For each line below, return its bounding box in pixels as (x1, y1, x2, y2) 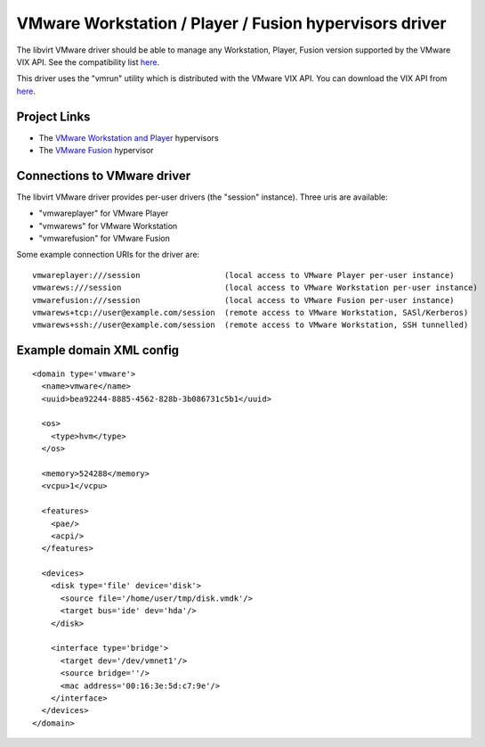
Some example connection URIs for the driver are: (16, 250, 200, 260)
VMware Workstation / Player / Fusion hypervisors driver (16, 13, 447, 33)
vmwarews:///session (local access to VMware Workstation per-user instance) (32, 283, 478, 293)
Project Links (16, 109, 91, 124)
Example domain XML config (16, 343, 180, 358)
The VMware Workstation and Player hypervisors (38, 132, 219, 143)
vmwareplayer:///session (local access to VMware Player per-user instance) (32, 270, 455, 280)
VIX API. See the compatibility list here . (16, 56, 160, 67)
